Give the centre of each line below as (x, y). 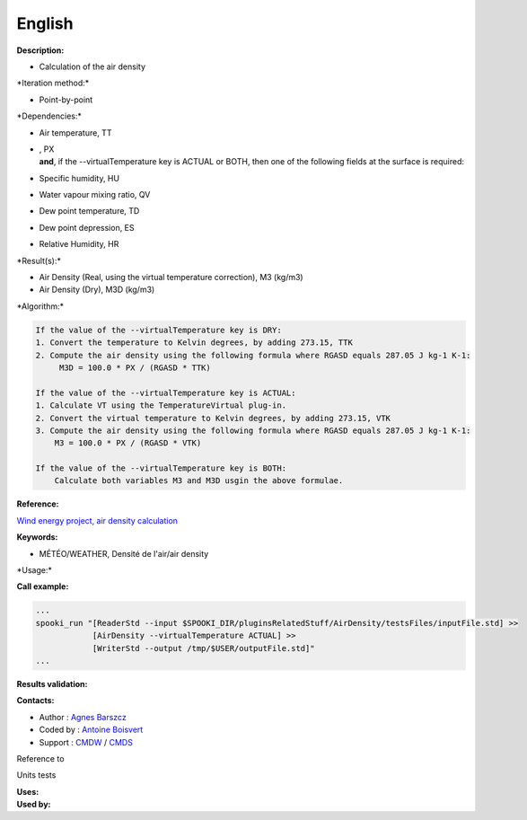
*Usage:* (35, 570)
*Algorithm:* (40, 306)
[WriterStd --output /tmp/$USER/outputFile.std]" (203, 648)
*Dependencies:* (49, 116)
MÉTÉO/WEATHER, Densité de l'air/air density (124, 553)
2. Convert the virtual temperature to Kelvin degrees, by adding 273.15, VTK (213, 418)
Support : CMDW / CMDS (86, 742)
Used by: (34, 805)
